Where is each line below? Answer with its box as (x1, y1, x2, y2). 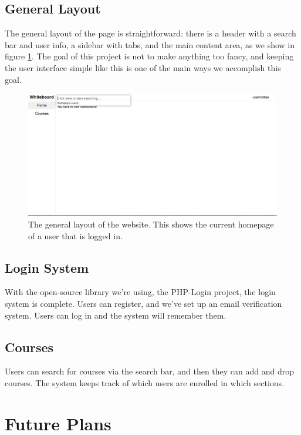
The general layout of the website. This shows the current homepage (28, 218, 274, 230)
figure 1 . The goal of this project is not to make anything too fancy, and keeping (5, 50, 294, 62)
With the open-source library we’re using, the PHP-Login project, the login (5, 286, 276, 298)
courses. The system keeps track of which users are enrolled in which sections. (5, 377, 285, 389)
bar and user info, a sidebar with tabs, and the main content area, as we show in (5, 38, 295, 51)
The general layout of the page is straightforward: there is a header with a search (5, 27, 296, 39)
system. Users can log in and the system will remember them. (5, 309, 226, 321)
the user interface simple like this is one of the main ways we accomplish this (5, 61, 281, 73)
